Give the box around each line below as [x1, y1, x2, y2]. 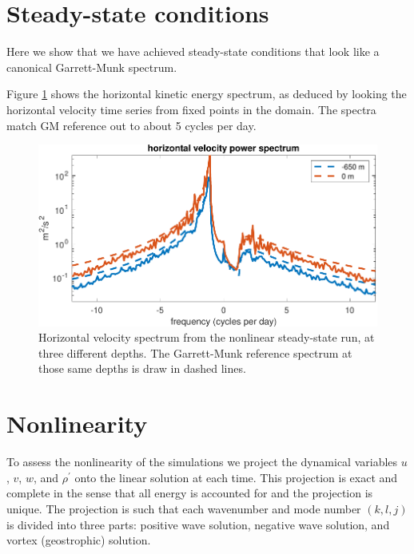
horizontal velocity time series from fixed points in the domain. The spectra [6, 101, 376, 117]
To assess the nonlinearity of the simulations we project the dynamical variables [6, 453, 398, 470]
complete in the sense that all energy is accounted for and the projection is [6, 485, 373, 501]
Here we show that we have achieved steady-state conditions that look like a [6, 43, 380, 60]
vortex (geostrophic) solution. [6, 532, 151, 548]
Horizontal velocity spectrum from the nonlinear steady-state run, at [38, 329, 375, 346]
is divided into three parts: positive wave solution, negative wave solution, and [6, 516, 390, 532]
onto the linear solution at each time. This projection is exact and [74, 469, 398, 485]
